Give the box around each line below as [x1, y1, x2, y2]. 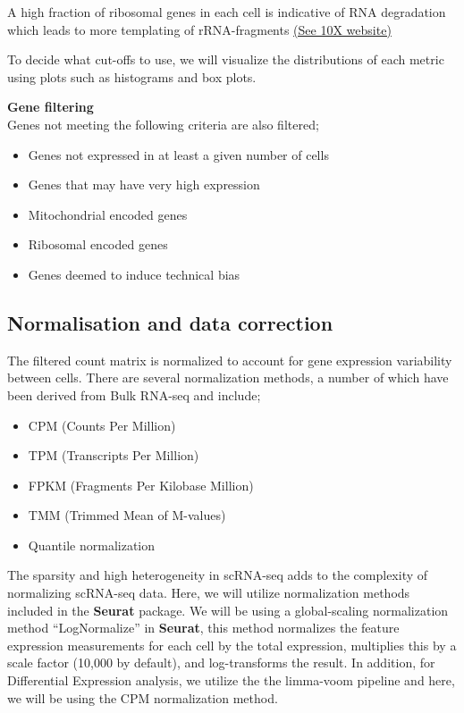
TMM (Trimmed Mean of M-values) [28, 506, 226, 524]
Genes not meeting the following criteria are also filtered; [7, 114, 319, 133]
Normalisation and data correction [7, 308, 333, 336]
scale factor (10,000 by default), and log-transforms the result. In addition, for [7, 653, 435, 672]
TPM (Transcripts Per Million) [28, 446, 199, 465]
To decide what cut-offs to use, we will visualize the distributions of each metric [7, 50, 444, 69]
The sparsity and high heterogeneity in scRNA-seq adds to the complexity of [7, 566, 428, 584]
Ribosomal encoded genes [28, 235, 168, 254]
